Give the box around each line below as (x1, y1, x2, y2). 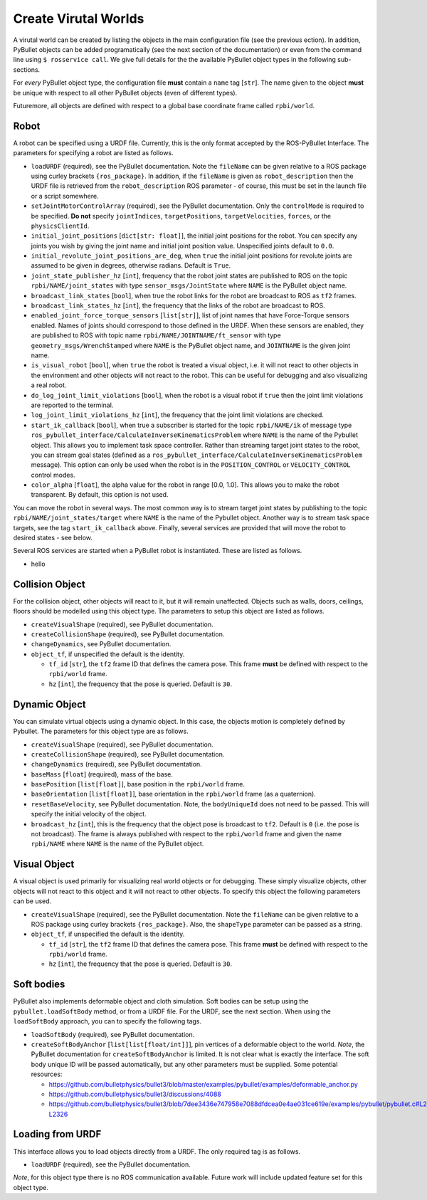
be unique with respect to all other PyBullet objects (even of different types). (13, 88, 238, 97)
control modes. (31, 470, 75, 479)
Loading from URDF (13, 1128, 102, 1140)
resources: (31, 1070, 63, 1078)
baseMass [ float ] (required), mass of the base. (31, 769, 174, 779)
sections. (13, 65, 41, 74)
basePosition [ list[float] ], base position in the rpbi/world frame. (31, 780, 245, 789)
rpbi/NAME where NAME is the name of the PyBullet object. (31, 840, 204, 848)
